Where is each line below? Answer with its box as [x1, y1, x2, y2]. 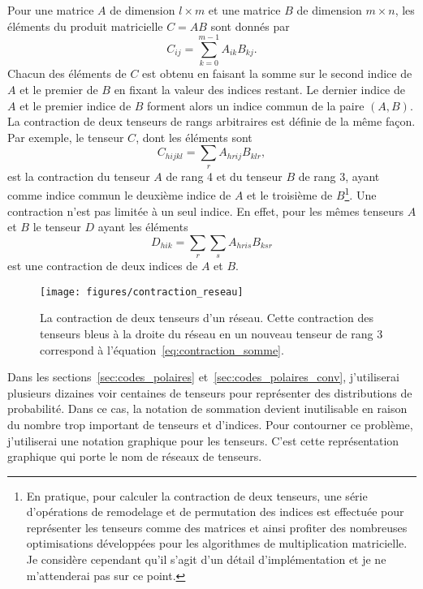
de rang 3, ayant [298, 167, 380, 184]
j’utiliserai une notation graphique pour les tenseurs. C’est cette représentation [7, 432, 399, 449]
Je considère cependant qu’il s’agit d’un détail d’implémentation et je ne [26, 551, 386, 568]
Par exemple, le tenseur [7, 128, 124, 145]
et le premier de [19, 80, 98, 97]
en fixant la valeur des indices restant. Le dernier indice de [114, 80, 405, 97]
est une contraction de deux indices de [7, 257, 198, 274]
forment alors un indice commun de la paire [147, 97, 365, 114]
